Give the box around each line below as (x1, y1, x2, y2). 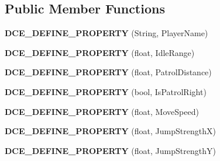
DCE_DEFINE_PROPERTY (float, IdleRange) (5, 46, 195, 58)
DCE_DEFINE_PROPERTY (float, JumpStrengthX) (5, 125, 216, 137)
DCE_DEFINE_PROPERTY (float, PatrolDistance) (5, 66, 212, 78)
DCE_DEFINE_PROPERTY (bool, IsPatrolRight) (5, 85, 207, 97)
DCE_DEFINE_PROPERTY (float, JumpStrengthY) (5, 144, 216, 156)
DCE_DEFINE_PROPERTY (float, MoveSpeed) (5, 105, 199, 117)
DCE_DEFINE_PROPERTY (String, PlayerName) (5, 27, 208, 39)
